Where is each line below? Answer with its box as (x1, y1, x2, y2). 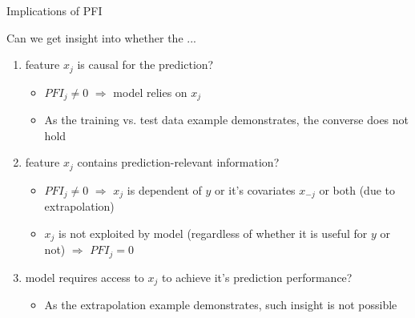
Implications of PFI (6, 2, 103, 18)
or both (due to (319, 181, 395, 198)
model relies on (113, 83, 187, 100)
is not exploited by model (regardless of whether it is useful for (58, 224, 368, 241)
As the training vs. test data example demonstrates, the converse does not (44, 111, 409, 128)
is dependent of (127, 181, 202, 198)
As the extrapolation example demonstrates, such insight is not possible (44, 296, 397, 313)
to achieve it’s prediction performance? (162, 268, 353, 285)
